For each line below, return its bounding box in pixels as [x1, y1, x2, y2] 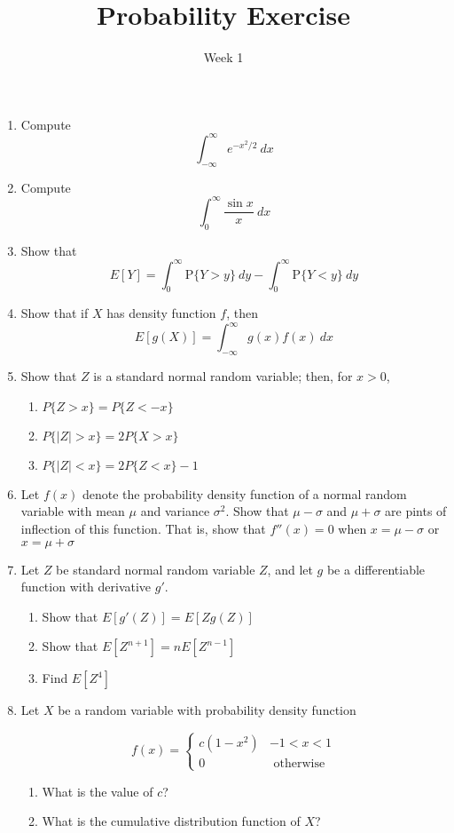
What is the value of [42, 781, 153, 800]
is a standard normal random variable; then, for [93, 367, 353, 385]
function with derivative [20, 577, 152, 596]
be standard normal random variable [56, 559, 255, 578]
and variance [140, 502, 210, 520]
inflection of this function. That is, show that [20, 520, 266, 538]
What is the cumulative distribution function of [42, 812, 301, 830]
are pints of [385, 502, 447, 520]
